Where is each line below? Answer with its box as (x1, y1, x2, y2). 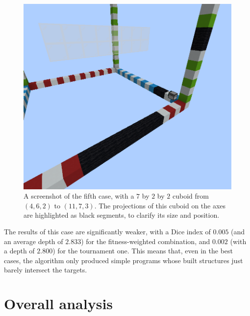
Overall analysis (4, 293, 113, 314)
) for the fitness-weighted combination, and (81, 236, 210, 246)
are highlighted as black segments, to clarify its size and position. (24, 210, 220, 220)
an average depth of (4, 236, 63, 246)
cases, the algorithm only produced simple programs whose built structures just (4, 255, 243, 265)
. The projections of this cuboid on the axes (94, 200, 226, 210)
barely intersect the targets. (4, 265, 87, 275)
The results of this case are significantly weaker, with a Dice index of (4, 226, 211, 237)
